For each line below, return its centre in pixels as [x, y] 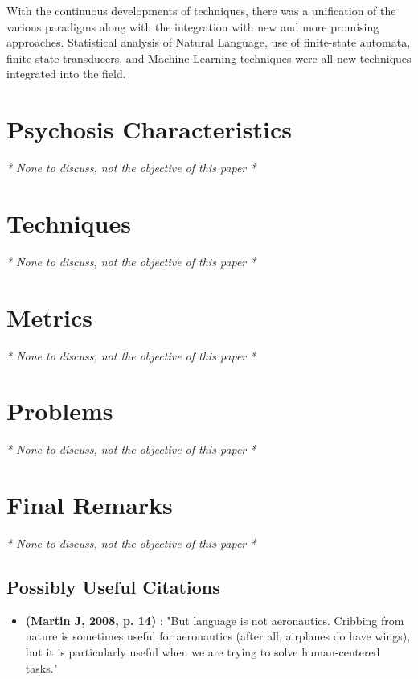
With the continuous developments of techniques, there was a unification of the [201, 10]
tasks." [41, 667]
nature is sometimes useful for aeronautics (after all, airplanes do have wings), [218, 636]
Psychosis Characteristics [149, 129]
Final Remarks [90, 505]
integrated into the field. [66, 74]
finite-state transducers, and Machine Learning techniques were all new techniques [209, 58]
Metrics [50, 317]
